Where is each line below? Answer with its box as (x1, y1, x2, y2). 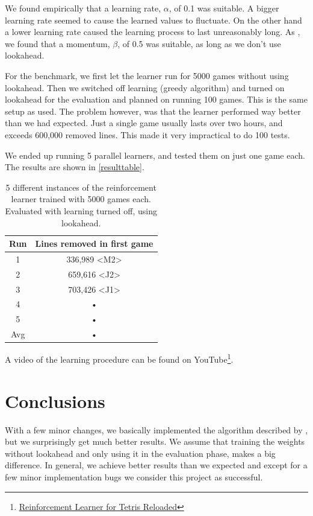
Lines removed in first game (35, 237, 153, 250)
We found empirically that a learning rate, (5, 2, 161, 14)
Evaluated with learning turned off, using (5, 204, 157, 217)
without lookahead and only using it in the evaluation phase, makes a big (5, 447, 276, 459)
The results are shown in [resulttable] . (5, 161, 144, 173)
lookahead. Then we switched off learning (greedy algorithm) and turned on (5, 81, 285, 94)
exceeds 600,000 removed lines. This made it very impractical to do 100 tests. (5, 128, 290, 141)
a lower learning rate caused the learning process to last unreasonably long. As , (5, 25, 300, 38)
